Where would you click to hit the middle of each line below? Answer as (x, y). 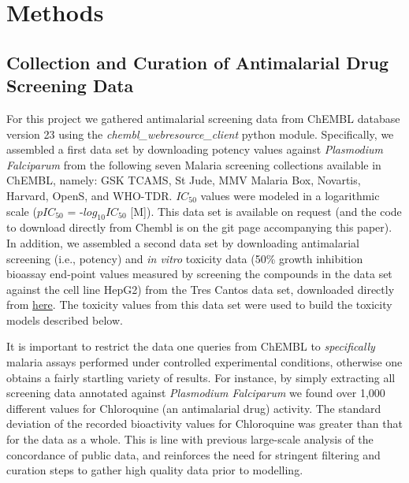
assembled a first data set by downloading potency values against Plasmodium (195, 149)
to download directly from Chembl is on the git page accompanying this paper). (199, 227)
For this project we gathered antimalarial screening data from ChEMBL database (203, 118)
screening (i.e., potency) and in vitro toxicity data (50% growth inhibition (185, 258)
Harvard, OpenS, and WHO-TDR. (89, 195)
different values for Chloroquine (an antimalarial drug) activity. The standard (194, 408)
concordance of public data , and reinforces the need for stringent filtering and (193, 454)
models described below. (65, 320)
